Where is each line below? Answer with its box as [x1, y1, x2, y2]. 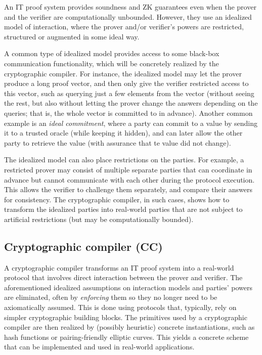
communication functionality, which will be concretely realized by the [4, 58, 219, 68]
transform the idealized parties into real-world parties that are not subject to [4, 204, 243, 214]
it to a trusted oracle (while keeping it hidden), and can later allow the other [4, 127, 243, 138]
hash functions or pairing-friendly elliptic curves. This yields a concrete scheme [4, 331, 249, 342]
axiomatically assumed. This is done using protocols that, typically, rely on [4, 302, 237, 313]
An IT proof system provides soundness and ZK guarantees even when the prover [4, 2, 256, 12]
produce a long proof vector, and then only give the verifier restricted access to [4, 78, 249, 88]
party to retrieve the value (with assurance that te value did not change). [4, 137, 231, 148]
